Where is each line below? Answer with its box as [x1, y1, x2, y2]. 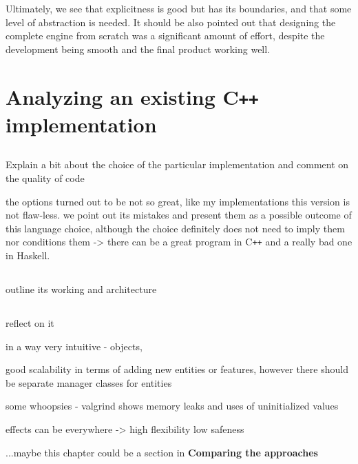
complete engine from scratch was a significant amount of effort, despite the [6, 28, 325, 43]
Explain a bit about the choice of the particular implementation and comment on [6, 157, 349, 172]
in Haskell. [6, 248, 50, 263]
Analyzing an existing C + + [6, 82, 259, 110]
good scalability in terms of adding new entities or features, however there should [6, 362, 348, 376]
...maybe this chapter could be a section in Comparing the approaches [6, 445, 318, 459]
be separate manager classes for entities [6, 375, 172, 390]
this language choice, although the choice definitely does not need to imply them [6, 221, 345, 235]
